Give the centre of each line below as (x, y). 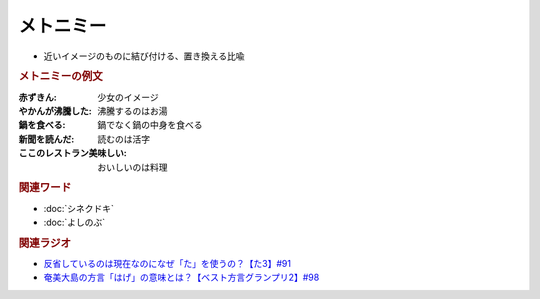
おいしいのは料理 (132, 167)
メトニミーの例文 (61, 77)
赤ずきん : (37, 97)
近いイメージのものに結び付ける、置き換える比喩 (144, 56)
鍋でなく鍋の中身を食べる (150, 125)
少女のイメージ (128, 97)
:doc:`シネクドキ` (79, 208)
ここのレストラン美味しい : (72, 153)
